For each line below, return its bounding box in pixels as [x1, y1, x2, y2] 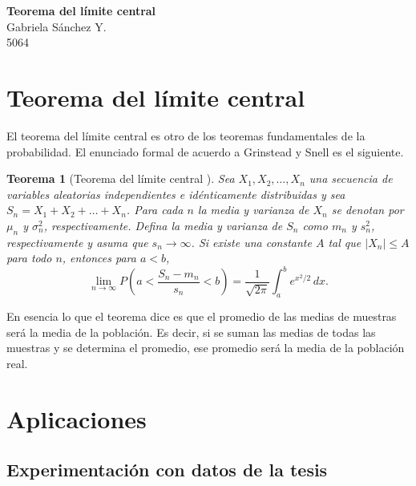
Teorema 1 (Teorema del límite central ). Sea [6, 170, 235, 187]
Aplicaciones [6, 402, 147, 435]
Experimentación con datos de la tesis [6, 457, 328, 482]
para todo [6, 249, 52, 266]
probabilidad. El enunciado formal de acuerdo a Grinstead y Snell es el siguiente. [6, 143, 404, 160]
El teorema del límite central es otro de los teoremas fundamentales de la [6, 127, 366, 144]
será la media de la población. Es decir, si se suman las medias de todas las [6, 323, 376, 340]
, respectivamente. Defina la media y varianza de [43, 217, 283, 233]
